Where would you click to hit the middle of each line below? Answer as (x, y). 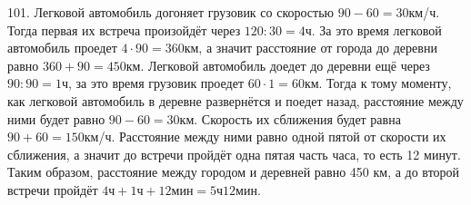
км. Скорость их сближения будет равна (290, 118)
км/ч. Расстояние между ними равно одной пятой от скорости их (265, 137)
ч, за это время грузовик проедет (153, 83)
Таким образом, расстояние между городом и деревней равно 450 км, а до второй (234, 172)
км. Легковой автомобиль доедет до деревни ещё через (278, 65)
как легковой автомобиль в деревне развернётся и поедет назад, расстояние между (235, 100)
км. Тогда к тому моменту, (378, 83)
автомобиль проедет (62, 48)
